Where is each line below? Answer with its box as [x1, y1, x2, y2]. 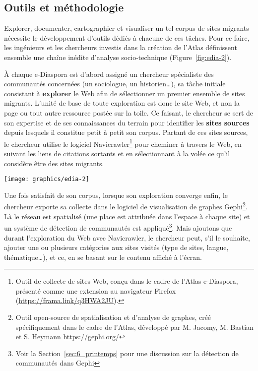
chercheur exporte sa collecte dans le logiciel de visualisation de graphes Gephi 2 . [4, 200, 248, 212]
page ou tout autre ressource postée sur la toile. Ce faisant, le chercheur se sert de [4, 107, 254, 118]
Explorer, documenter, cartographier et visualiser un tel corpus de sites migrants [4, 23, 249, 33]
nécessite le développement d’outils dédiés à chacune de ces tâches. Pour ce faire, [4, 32, 250, 43]
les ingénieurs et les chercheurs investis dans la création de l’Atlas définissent [4, 42, 237, 53]
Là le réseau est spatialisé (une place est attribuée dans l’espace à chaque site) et [4, 211, 250, 221]
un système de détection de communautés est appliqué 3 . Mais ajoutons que [4, 221, 232, 233]
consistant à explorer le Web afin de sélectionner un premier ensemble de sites [4, 88, 245, 98]
